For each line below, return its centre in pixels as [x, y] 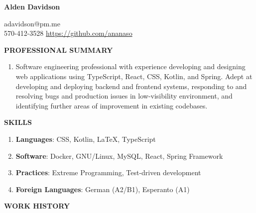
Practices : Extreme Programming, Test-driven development [108, 172]
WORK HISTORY [37, 206]
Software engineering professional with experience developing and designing [130, 66]
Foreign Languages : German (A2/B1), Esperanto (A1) [103, 189]
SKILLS [18, 122]
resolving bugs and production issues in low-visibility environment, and [124, 96]
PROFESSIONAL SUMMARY [59, 50]
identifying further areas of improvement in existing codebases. [112, 105]
